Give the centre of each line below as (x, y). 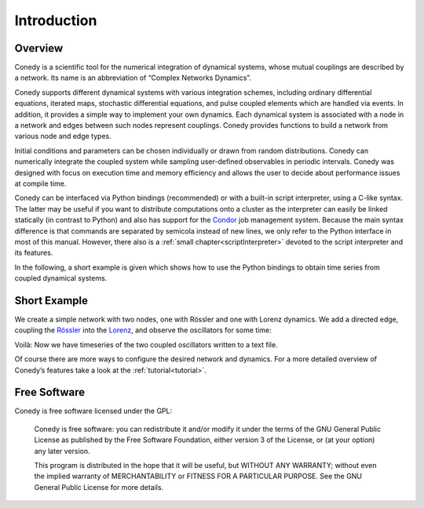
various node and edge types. (63, 136)
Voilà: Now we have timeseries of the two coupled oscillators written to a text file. (146, 344)
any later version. (62, 451)
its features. (34, 253)
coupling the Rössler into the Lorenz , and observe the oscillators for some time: (143, 330)
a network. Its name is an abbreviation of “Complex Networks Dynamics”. (133, 78)
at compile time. (40, 183)
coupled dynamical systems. (61, 278)
